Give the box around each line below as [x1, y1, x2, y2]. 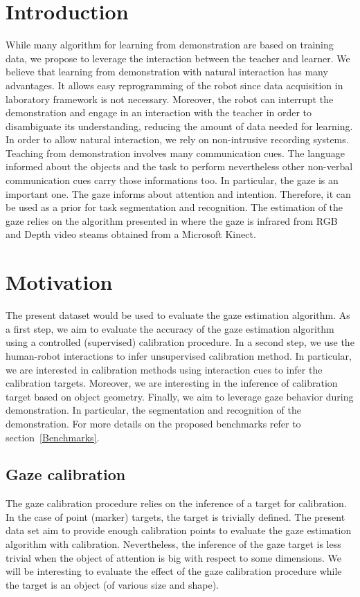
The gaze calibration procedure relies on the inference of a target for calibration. [6, 496, 347, 511]
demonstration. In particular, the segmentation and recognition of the [6, 403, 301, 417]
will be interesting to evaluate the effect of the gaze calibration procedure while [6, 564, 342, 578]
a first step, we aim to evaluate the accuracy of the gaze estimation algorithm [6, 321, 334, 336]
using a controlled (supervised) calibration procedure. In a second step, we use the [6, 335, 354, 349]
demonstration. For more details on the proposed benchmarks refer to [6, 416, 301, 430]
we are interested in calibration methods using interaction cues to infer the [6, 362, 323, 376]
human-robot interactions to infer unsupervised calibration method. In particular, [6, 348, 352, 362]
